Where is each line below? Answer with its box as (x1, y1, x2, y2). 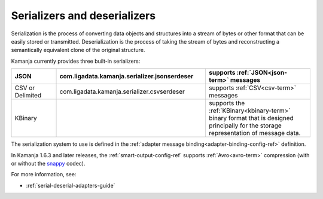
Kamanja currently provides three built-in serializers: (11, 57, 141, 65)
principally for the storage (209, 121, 282, 130)
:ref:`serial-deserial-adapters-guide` (26, 182, 115, 189)
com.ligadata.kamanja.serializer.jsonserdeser (59, 72, 194, 81)
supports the (209, 99, 245, 108)
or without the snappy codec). (11, 160, 86, 167)
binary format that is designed (209, 114, 294, 123)
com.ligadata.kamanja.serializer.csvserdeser (59, 87, 185, 96)
